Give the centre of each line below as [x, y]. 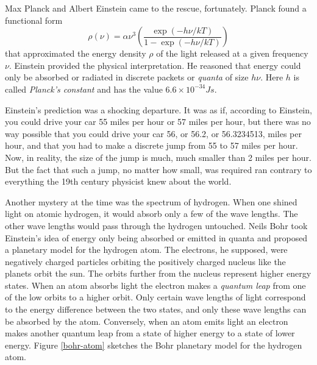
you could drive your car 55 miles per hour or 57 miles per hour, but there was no [158, 122]
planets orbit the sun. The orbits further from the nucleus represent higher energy [158, 273]
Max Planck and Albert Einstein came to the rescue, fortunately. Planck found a [156, 8]
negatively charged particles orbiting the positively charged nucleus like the [145, 261]
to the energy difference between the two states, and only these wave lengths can [156, 309]
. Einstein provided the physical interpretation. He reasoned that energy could [155, 65]
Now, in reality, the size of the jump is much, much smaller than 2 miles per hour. [158, 157]
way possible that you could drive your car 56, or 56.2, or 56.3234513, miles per [153, 133]
